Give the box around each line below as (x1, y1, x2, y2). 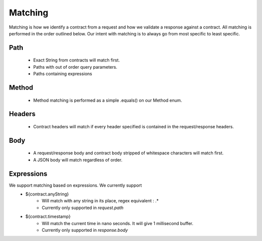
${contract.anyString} (25, 191, 69, 197)
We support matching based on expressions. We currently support (9, 182, 142, 188)
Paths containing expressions (33, 71, 92, 77)
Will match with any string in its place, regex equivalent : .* (42, 198, 159, 204)
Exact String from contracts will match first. (33, 57, 120, 63)
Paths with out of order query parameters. (33, 64, 117, 70)
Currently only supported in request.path (42, 205, 124, 211)
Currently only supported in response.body (42, 227, 128, 233)
